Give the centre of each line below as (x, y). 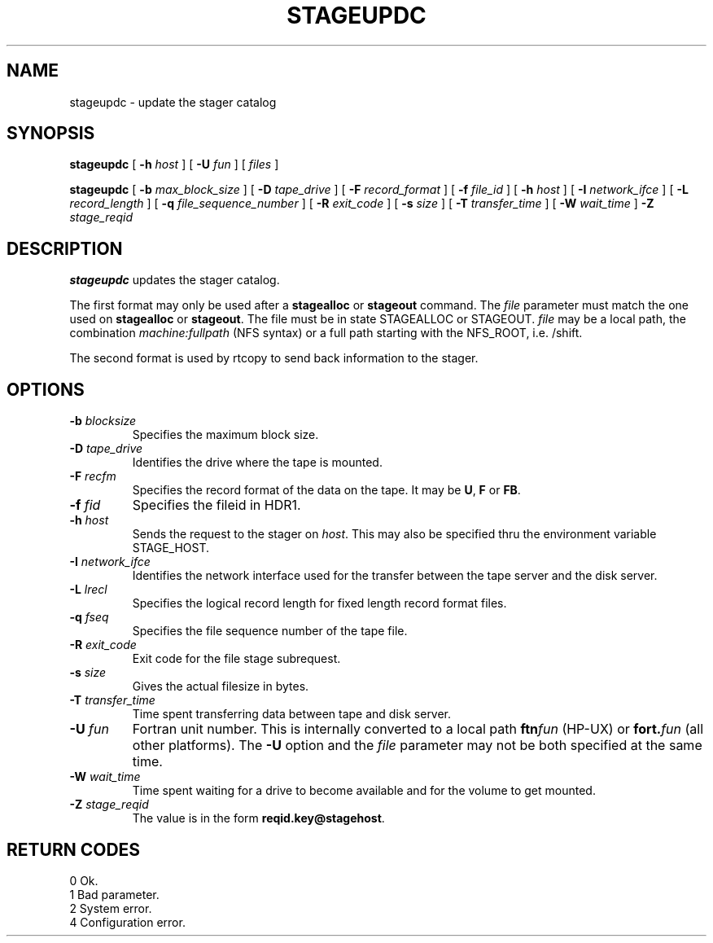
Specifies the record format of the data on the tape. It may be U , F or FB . (326, 490)
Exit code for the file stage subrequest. (236, 659)
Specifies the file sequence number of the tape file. (270, 631)
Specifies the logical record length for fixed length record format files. (319, 603)
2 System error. (111, 908)
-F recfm (93, 476)
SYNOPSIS (51, 134)
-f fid (85, 505)
